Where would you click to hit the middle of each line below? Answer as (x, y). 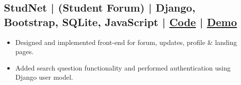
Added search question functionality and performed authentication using (123, 67)
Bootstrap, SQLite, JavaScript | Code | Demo (120, 21)
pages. (24, 51)
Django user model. (44, 77)
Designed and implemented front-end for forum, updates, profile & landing (126, 42)
